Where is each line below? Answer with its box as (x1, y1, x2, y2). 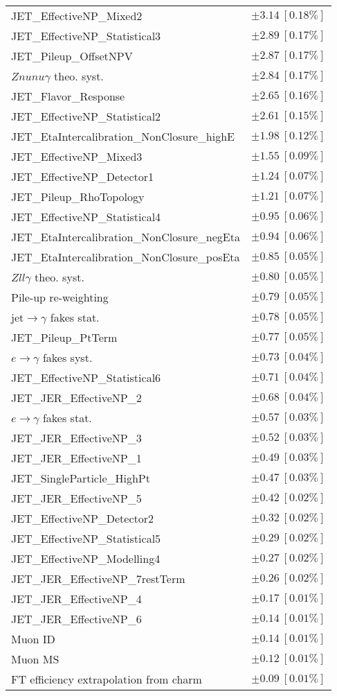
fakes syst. (42, 349, 93, 365)
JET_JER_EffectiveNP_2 (11, 390, 142, 406)
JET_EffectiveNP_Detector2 (11, 510, 154, 526)
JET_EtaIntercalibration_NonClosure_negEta (11, 229, 240, 245)
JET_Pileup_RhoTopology (11, 189, 145, 205)
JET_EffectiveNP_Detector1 (11, 168, 154, 184)
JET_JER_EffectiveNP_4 (11, 591, 142, 607)
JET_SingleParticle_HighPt (11, 470, 150, 486)
